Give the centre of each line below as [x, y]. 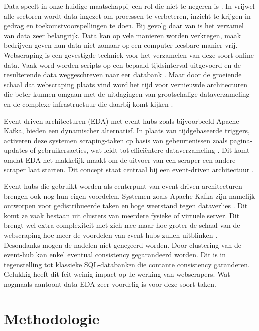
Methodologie [52, 318]
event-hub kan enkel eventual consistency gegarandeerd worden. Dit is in [115, 254]
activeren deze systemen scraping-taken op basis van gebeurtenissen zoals [116, 140]
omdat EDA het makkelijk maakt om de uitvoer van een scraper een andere [120, 159]
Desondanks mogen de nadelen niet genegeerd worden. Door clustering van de [123, 245]
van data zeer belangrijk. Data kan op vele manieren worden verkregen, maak [123, 35]
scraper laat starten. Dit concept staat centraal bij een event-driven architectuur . [129, 169]
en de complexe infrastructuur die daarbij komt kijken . [89, 103]
